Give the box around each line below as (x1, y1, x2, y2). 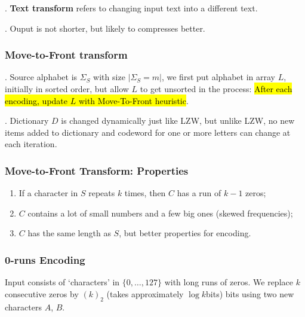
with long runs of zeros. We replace (164, 276, 293, 288)
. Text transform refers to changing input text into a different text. (5, 2, 258, 14)
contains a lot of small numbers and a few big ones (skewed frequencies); (27, 206, 293, 219)
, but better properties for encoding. (119, 227, 251, 239)
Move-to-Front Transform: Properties (5, 163, 189, 178)
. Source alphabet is (5, 71, 78, 83)
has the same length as (27, 227, 111, 239)
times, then (124, 187, 166, 199)
